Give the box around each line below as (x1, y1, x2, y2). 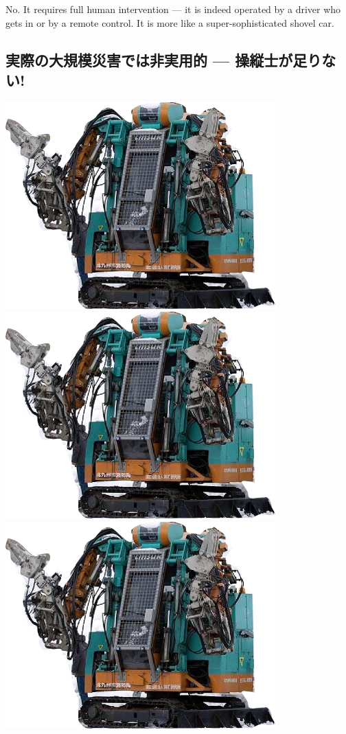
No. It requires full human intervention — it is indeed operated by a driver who (5, 2, 341, 16)
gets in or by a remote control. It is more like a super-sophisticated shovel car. (5, 15, 334, 30)
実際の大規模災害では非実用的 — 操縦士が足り (5, 49, 322, 70)
